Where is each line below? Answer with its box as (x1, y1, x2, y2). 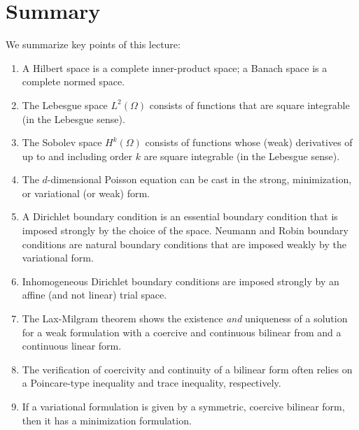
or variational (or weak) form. (22, 185, 150, 200)
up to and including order (22, 148, 133, 163)
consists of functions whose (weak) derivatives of (145, 135, 353, 150)
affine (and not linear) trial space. (22, 287, 167, 302)
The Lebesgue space (22, 97, 108, 112)
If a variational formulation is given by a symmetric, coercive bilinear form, (22, 399, 345, 413)
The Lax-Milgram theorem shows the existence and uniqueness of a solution (22, 311, 348, 326)
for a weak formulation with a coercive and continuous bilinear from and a (22, 324, 342, 339)
